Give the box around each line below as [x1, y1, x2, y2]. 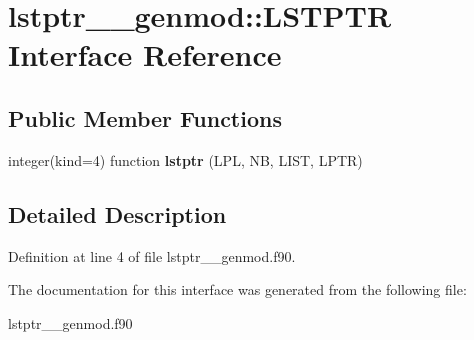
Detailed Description [8, 198, 227, 229]
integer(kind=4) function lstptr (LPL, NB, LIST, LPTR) [8, 149, 363, 170]
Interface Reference [8, 34, 282, 75]
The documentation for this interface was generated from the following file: [8, 279, 467, 300]
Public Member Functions [8, 102, 282, 133]
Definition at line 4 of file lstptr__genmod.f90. [8, 245, 296, 266]
